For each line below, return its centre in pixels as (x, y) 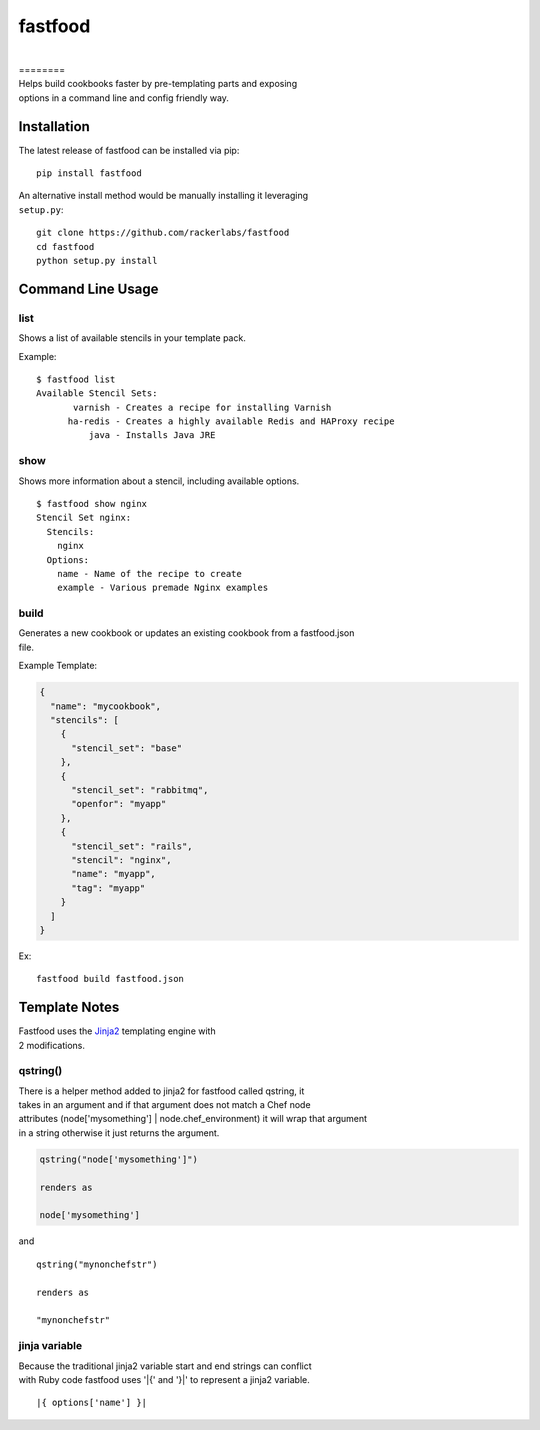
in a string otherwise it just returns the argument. (119, 1132)
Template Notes (69, 1007)
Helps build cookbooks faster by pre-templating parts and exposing (158, 84)
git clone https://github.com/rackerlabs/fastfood (163, 233)
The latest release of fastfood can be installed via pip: (129, 150)
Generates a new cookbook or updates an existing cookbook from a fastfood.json (186, 633)
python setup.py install (97, 260)
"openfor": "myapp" (119, 804)
